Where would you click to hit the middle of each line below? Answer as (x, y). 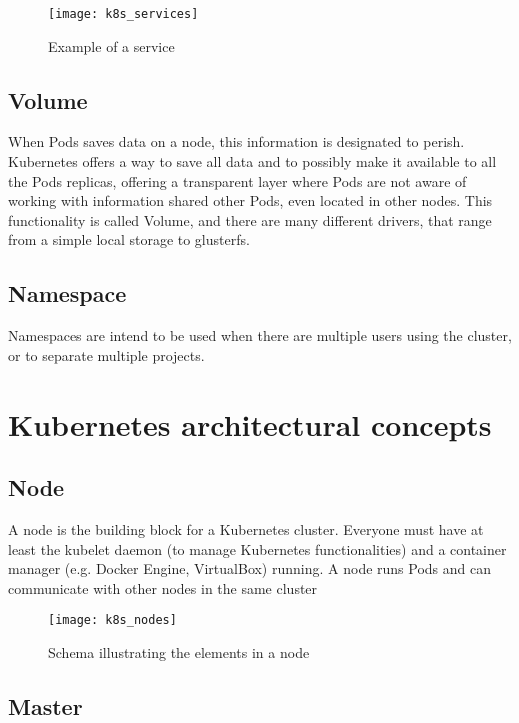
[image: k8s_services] (123, 14)
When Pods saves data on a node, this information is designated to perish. (236, 141)
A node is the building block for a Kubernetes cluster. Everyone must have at (246, 528)
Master (45, 706)
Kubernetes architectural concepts (250, 423)
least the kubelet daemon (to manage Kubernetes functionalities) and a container (257, 548)
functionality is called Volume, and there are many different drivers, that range (250, 219)
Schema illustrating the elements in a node (179, 652)
